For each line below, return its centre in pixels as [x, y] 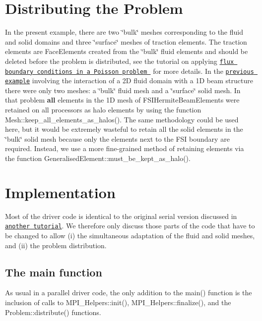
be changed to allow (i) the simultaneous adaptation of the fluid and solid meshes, [130, 235]
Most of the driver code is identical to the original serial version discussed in [121, 216]
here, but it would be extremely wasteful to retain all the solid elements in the [124, 129]
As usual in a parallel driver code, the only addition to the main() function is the [129, 293]
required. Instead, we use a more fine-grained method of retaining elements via [125, 148]
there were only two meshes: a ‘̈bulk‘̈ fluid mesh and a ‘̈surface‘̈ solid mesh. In [123, 90]
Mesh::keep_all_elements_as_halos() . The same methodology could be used [122, 119]
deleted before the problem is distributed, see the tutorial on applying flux [120, 61]
